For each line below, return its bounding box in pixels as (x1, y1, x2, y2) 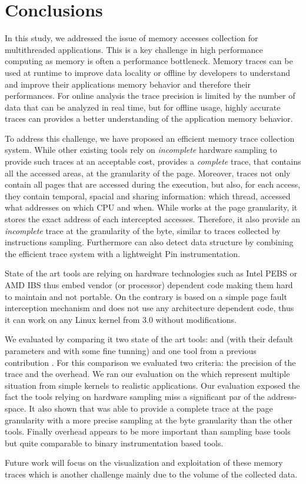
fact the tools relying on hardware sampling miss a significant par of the (5, 390, 265, 403)
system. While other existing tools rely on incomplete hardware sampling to (5, 143, 277, 156)
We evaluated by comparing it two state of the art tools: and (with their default (5, 333, 294, 345)
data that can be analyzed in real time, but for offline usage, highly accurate (5, 101, 281, 113)
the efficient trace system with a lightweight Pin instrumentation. (5, 247, 240, 259)
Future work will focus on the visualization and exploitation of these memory (5, 456, 283, 469)
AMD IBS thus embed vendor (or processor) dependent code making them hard (5, 279, 293, 291)
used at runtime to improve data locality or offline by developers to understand (5, 66, 290, 78)
